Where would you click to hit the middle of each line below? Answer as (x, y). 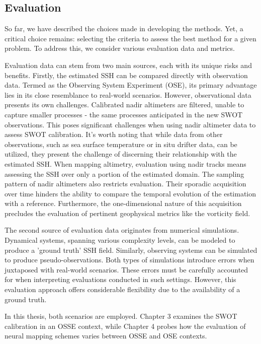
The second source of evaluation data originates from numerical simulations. (122, 230)
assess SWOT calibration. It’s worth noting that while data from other (114, 134)
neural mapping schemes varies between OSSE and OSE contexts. (106, 336)
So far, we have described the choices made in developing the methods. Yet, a (124, 28)
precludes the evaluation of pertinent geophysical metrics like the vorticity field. (127, 213)
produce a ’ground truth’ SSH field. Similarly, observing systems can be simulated (131, 250)
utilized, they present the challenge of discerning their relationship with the (121, 154)
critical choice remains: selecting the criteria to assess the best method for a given (130, 38)
